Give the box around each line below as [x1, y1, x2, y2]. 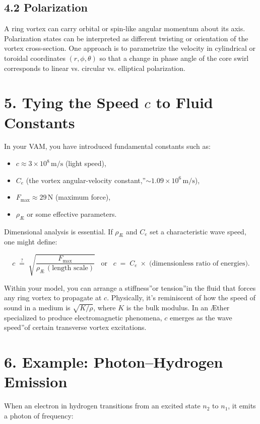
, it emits [228, 400, 256, 411]
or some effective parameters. [27, 208, 117, 219]
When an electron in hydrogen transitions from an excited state [4, 400, 201, 411]
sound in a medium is [4, 302, 71, 312]
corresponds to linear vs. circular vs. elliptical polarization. [4, 62, 185, 73]
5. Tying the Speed [4, 92, 139, 113]
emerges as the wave [169, 312, 232, 322]
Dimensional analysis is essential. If [4, 226, 113, 236]
